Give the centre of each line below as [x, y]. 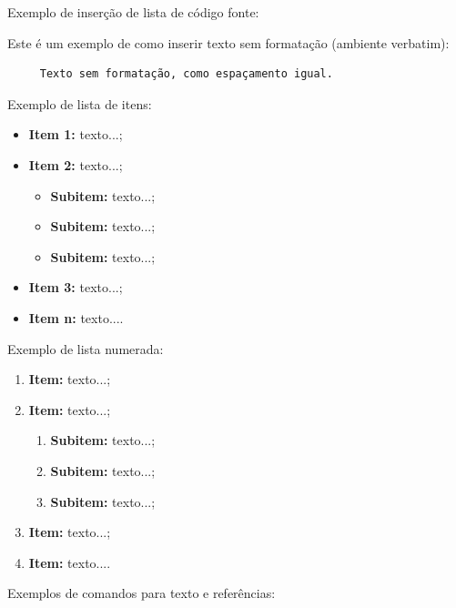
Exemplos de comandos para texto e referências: [142, 593]
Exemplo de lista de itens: [80, 103]
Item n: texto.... [76, 317]
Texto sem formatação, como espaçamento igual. [186, 74]
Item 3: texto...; [76, 287]
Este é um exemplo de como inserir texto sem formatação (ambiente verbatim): [228, 42]
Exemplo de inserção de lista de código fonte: [133, 12]
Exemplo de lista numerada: [86, 348]
